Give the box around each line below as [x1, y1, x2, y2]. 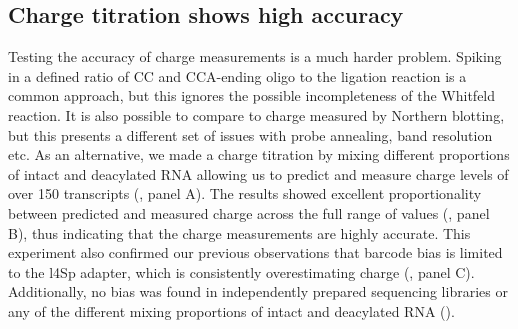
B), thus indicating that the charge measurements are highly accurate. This [8, 222, 471, 243]
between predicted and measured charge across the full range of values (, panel [8, 202, 490, 223]
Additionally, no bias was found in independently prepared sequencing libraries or [8, 281, 508, 302]
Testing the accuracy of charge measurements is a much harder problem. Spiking [8, 46, 502, 67]
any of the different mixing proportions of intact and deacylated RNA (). [8, 300, 455, 321]
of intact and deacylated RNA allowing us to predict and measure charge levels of [8, 163, 509, 184]
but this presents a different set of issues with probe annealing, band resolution [8, 124, 493, 145]
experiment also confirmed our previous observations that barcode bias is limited [8, 242, 503, 263]
